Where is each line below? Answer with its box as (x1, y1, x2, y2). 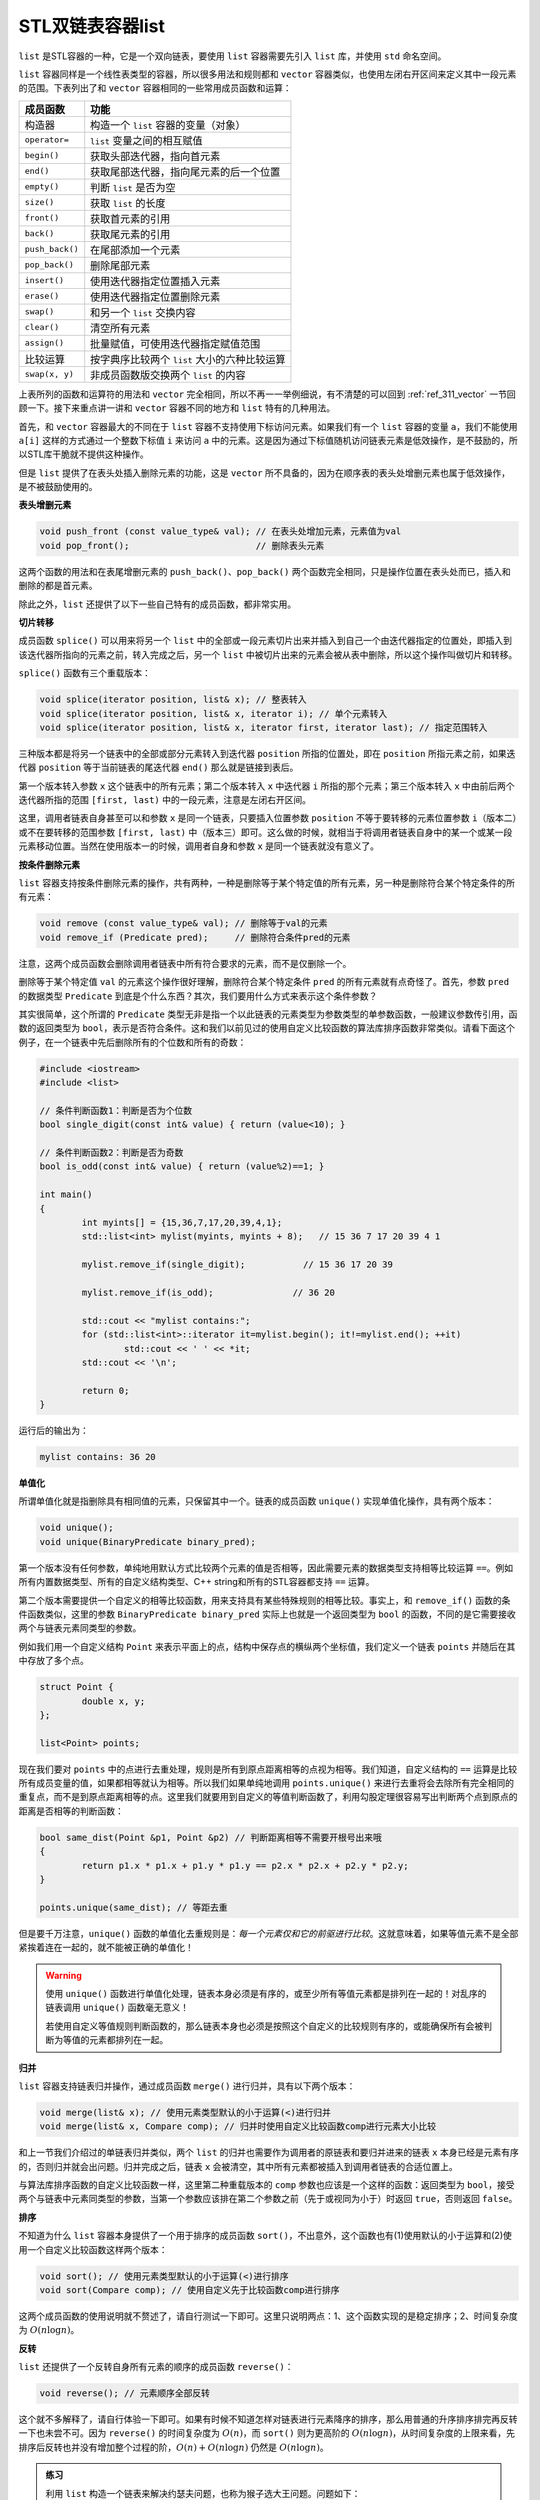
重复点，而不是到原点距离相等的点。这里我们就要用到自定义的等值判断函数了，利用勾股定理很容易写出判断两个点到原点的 (18, 1791, 518, 1803)
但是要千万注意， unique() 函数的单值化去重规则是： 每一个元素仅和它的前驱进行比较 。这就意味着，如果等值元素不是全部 (18, 1927, 519, 1939)
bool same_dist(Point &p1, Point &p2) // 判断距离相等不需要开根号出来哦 (39, 1831, 382, 1843)
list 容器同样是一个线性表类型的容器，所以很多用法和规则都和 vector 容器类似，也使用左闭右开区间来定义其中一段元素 (18, 68, 517, 80)
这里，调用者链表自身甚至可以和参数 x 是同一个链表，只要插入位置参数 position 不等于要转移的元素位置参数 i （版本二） (18, 812, 517, 824)
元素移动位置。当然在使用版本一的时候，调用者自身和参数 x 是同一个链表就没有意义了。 (18, 840, 380, 852)
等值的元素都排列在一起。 (62, 2034, 169, 2046)
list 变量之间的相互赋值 (90, 133, 204, 147)
